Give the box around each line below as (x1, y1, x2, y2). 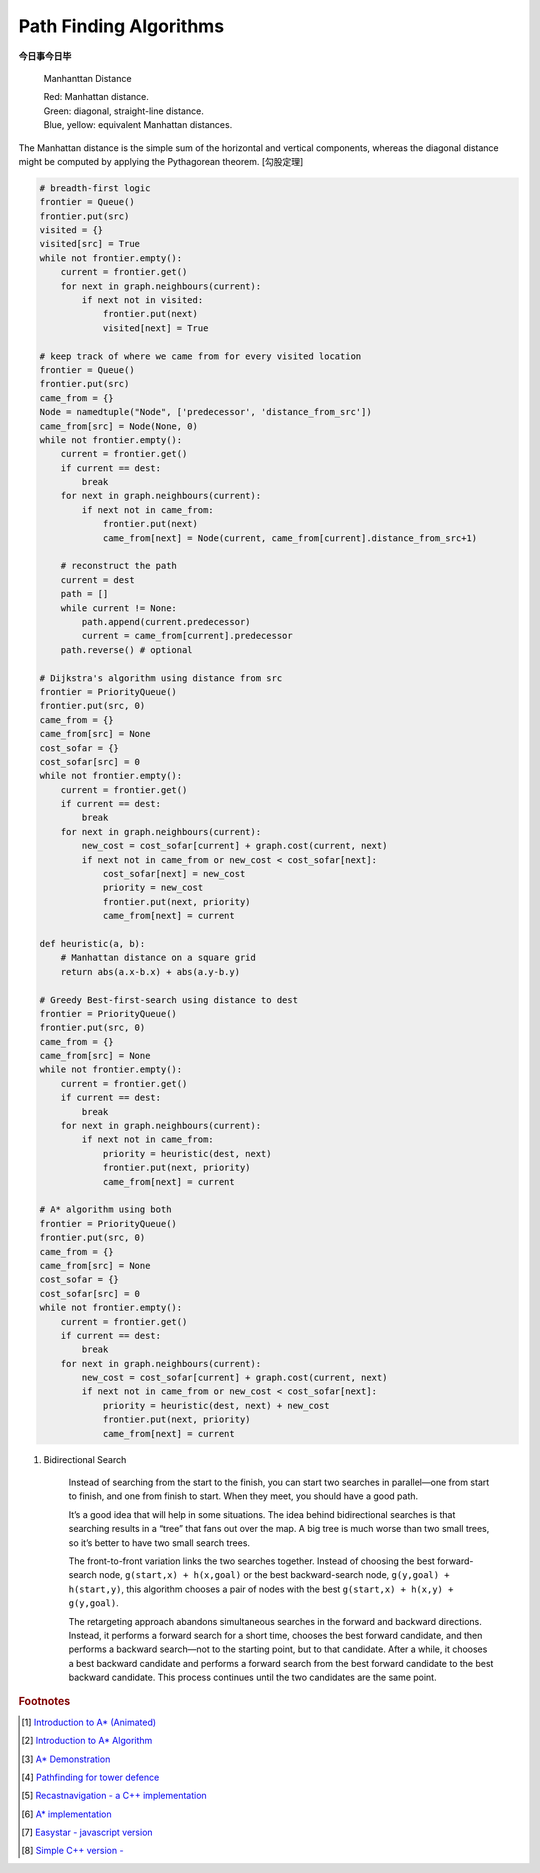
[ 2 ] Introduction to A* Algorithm (21, 1735, 153, 1747)
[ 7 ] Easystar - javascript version (21, 1826, 154, 1839)
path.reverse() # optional (60, 644, 194, 655)
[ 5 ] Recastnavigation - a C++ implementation (21, 1790, 207, 1802)
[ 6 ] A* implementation (21, 1808, 112, 1820)
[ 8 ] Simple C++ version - (21, 1845, 124, 1857)
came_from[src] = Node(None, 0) (39, 420, 199, 432)
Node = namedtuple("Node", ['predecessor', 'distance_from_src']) (39, 406, 372, 418)
